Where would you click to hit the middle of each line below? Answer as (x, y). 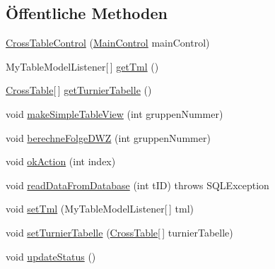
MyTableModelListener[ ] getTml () (82, 66)
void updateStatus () (51, 256)
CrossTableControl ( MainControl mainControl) (108, 43)
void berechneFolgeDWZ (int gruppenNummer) (108, 137)
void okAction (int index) (61, 161)
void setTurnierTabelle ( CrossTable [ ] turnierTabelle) (119, 232)
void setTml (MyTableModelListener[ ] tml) (100, 209)
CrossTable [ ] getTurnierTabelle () (79, 90)
